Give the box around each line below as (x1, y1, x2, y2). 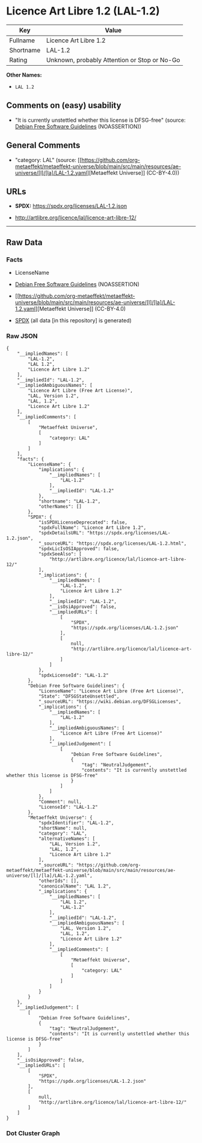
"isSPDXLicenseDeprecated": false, (38, 519, 128, 525)
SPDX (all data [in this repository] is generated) (14, 317, 132, 324)
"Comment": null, (38, 799, 82, 805)
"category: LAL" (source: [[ (14, 156, 82, 163)
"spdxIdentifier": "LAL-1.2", (38, 820, 114, 826)
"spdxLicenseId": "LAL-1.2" (38, 672, 109, 678)
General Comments (6, 140, 81, 151)
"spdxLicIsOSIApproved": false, (38, 546, 120, 552)
